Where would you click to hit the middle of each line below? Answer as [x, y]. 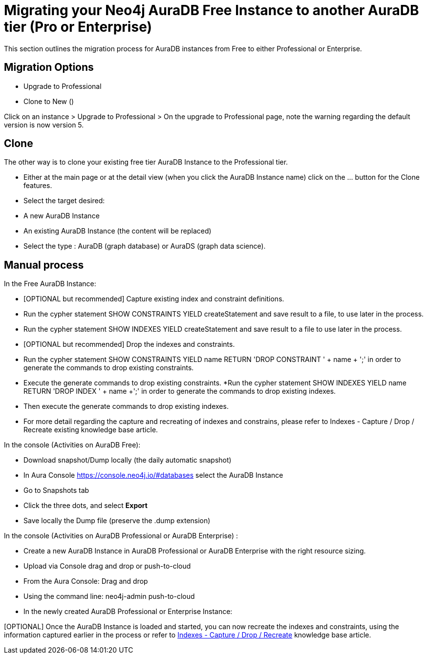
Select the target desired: [64, 201]
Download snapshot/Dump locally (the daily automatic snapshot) [128, 460]
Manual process [44, 265]
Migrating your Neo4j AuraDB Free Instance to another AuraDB [212, 10]
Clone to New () [49, 101]
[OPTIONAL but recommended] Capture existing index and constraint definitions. [154, 299]
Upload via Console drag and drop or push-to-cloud [107, 566]
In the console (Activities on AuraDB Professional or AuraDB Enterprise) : [121, 536]
